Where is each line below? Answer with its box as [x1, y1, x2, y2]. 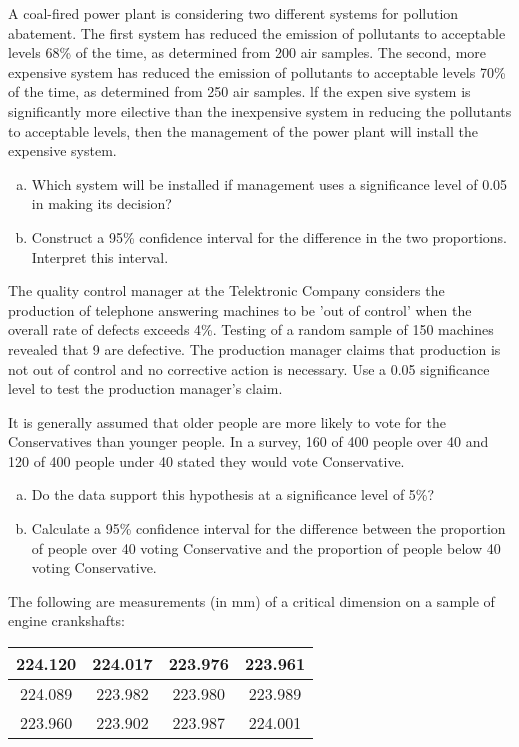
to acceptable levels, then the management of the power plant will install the [8, 120, 478, 141]
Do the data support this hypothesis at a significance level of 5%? [31, 484, 435, 505]
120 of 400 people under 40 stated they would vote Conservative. [8, 450, 405, 471]
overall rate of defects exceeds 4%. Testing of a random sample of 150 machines [8, 319, 494, 340]
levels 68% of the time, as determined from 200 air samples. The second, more [8, 42, 487, 63]
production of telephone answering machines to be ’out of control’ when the [8, 299, 472, 320]
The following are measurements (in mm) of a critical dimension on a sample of [8, 590, 495, 611]
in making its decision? [31, 193, 172, 214]
